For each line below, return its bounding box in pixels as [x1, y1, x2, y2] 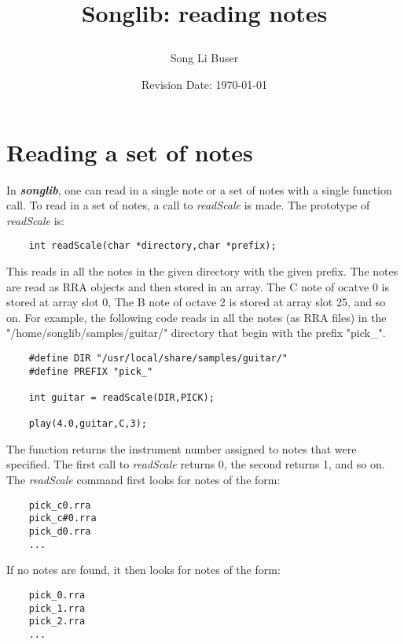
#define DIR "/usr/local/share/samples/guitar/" [28, 352, 288, 364]
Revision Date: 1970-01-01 [141, 76, 267, 92]
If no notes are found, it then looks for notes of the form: [6, 561, 281, 578]
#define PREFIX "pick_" [28, 365, 153, 377]
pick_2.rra [28, 616, 86, 627]
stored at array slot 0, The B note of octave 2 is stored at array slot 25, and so [6, 294, 386, 310]
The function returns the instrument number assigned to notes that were [6, 440, 357, 457]
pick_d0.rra [28, 525, 91, 537]
